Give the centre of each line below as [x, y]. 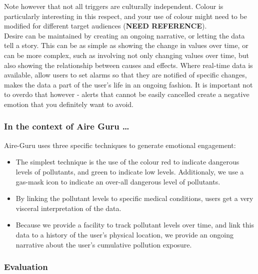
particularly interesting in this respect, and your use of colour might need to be [125, 16]
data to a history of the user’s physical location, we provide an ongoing [125, 234]
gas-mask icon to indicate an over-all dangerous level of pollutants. [118, 181]
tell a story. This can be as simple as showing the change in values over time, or [126, 45]
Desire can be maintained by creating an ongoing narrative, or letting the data [124, 35]
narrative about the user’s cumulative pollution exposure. [104, 244]
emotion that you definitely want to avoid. [69, 104]
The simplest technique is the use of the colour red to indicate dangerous [127, 162]
